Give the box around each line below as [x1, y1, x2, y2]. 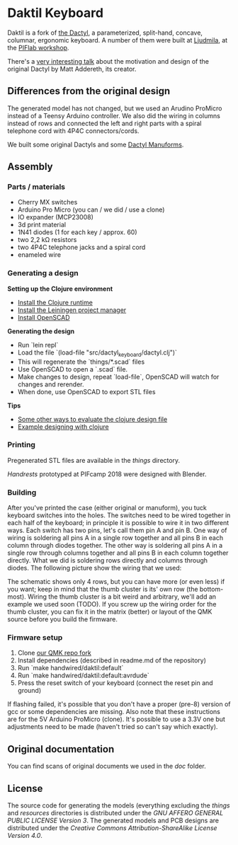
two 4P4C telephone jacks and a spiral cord [17, 243, 146, 252]
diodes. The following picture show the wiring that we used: [7, 564, 182, 573]
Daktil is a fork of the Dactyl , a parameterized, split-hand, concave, [7, 28, 203, 37]
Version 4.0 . [7, 832, 42, 840]
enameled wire [17, 251, 62, 259]
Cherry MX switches [17, 198, 78, 207]
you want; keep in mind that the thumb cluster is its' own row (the [7, 585, 198, 594]
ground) [17, 686, 42, 695]
